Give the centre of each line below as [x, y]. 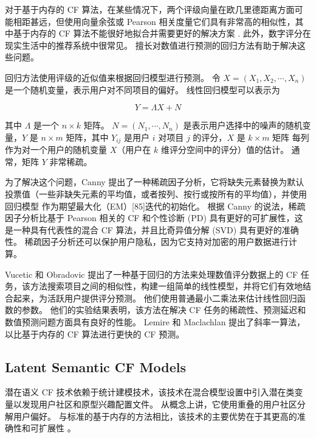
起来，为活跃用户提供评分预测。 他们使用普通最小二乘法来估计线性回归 [155, 298]
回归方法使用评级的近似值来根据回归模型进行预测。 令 [113, 77]
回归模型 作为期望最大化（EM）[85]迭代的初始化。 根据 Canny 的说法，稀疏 [155, 206]
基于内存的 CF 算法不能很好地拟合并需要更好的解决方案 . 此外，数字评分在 [162, 33]
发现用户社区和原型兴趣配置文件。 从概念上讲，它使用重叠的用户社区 [159, 404]
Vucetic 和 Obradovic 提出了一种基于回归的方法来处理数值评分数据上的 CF [152, 274]
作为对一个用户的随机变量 [56, 150]
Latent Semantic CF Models [95, 366]
